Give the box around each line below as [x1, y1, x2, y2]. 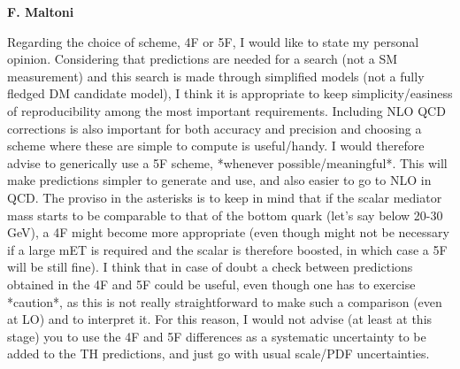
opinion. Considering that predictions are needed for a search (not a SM [7, 50, 398, 68]
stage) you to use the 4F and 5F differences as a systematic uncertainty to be [7, 327, 426, 345]
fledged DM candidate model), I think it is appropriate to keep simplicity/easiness [7, 84, 453, 103]
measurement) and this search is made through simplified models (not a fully [7, 66, 425, 85]
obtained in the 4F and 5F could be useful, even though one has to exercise [7, 274, 416, 293]
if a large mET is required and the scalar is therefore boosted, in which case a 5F [7, 240, 448, 258]
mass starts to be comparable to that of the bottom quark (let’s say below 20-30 [7, 205, 443, 224]
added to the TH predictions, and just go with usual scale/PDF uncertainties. [7, 344, 430, 363]
